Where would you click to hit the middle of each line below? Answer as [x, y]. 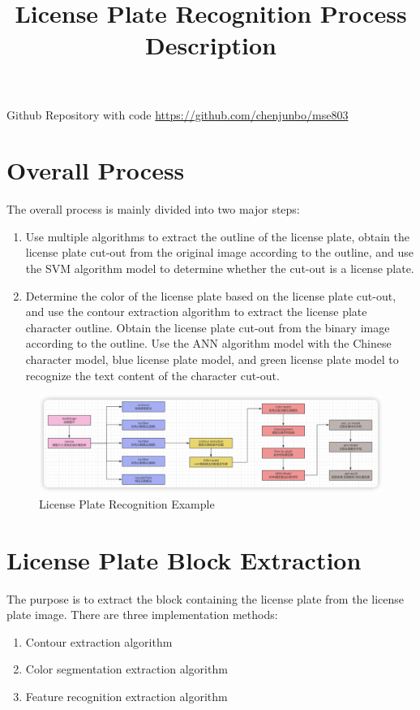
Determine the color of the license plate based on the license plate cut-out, [211, 295]
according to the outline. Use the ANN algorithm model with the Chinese [208, 343]
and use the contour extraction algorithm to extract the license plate [196, 312]
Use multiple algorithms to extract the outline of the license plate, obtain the [217, 236]
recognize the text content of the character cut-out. [152, 375]
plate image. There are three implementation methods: [142, 615]
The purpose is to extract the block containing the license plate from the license [205, 598]
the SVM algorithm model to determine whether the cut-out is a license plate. [220, 268]
